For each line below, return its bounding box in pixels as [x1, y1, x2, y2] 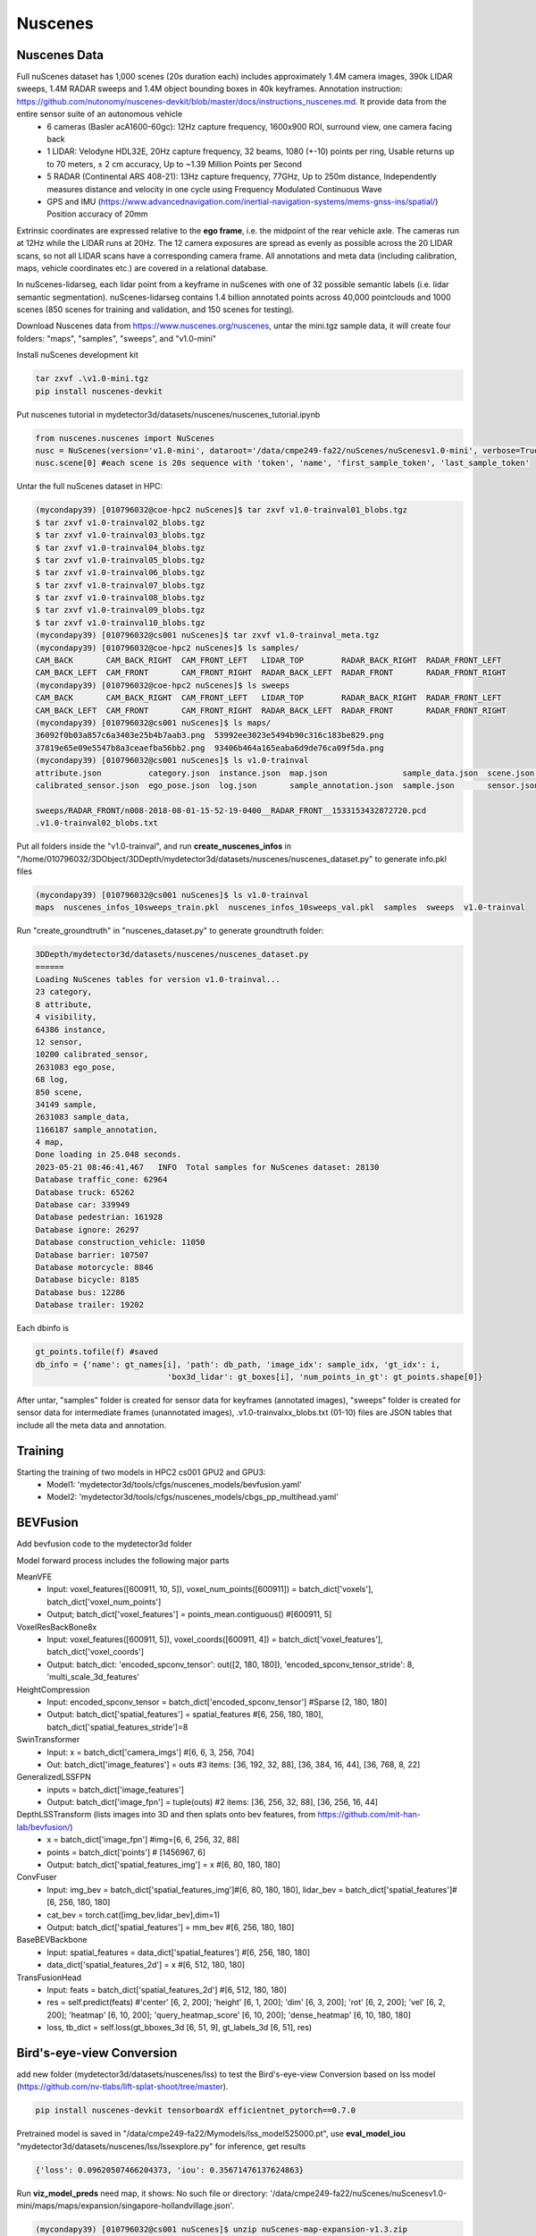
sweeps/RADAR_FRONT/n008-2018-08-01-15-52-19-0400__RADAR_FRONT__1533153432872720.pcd [35, 805, 427, 816]
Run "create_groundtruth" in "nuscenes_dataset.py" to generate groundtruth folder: [16, 926, 324, 936]
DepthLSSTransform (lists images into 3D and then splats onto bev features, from [16, 1809, 316, 1820]
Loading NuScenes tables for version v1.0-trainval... [35, 975, 281, 985]
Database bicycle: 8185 [35, 1275, 140, 1285]
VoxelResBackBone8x [16, 1622, 97, 1632]
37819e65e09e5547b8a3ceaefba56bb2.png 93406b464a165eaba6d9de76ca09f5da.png [35, 742, 384, 753]
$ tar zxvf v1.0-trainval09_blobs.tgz [35, 605, 205, 615]
